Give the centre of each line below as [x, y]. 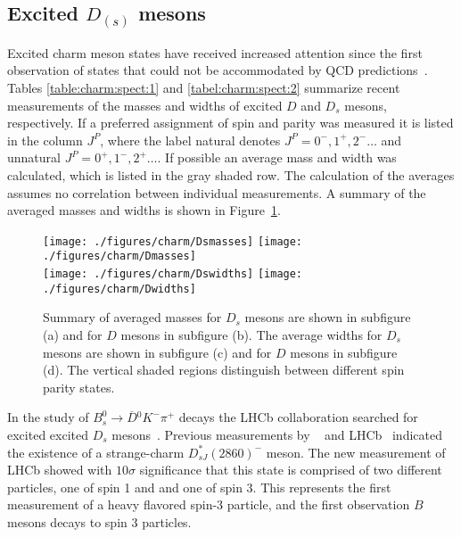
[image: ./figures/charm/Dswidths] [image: [173, 274]
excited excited [48, 434]
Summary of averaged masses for [132, 317]
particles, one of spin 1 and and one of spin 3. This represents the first [199, 487]
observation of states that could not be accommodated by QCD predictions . [218, 70]
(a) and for [73, 334]
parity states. [79, 387]
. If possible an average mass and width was [277, 157]
